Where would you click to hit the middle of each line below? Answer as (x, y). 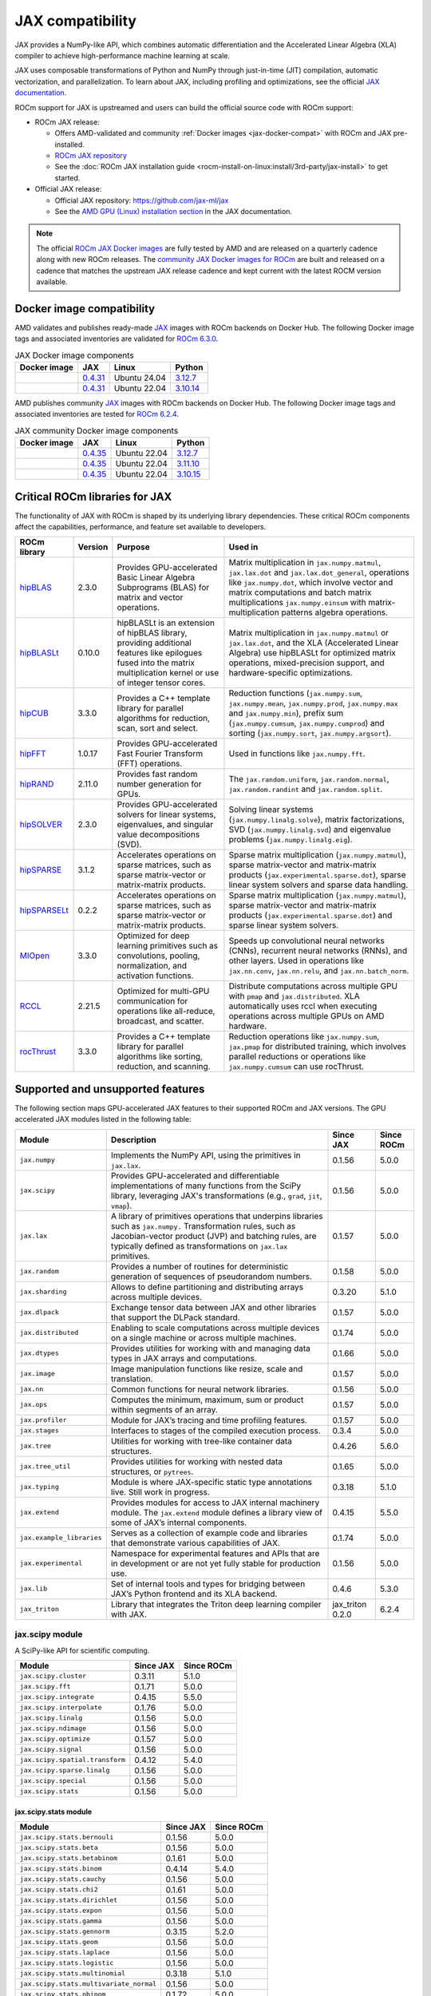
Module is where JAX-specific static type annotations (212, 1482)
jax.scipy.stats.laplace (65, 1952)
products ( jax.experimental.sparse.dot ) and (310, 916)
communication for (152, 1001)
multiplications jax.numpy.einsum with (297, 603)
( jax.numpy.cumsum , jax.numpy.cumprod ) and (306, 723)
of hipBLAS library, (152, 633)
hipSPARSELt (44, 910)
